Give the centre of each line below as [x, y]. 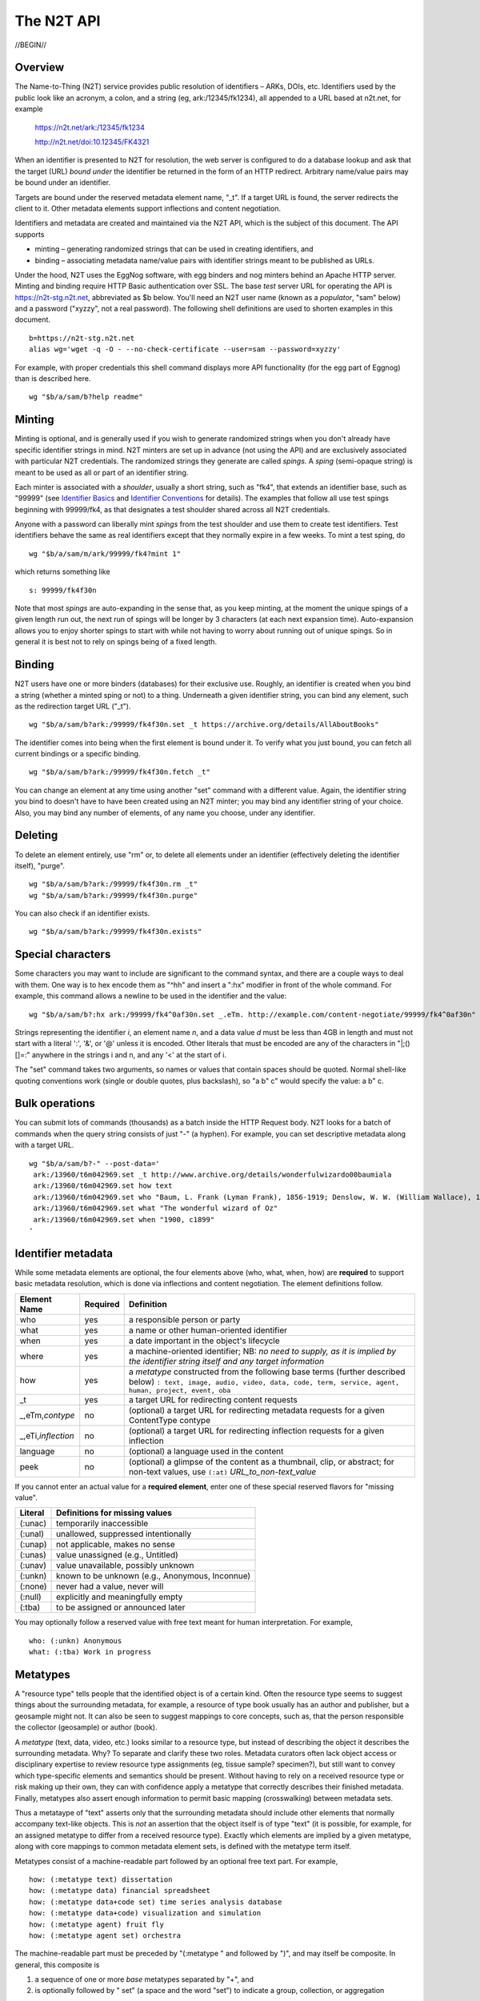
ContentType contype [170, 1420]
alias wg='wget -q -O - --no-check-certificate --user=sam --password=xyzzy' [185, 349]
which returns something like [63, 571]
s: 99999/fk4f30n [63, 590]
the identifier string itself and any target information [226, 1361]
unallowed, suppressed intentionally [124, 1534]
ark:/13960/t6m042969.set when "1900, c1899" [124, 1219]
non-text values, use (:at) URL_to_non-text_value [222, 1471]
